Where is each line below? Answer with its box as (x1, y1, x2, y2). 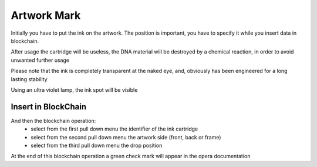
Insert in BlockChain (11, 102, 87, 112)
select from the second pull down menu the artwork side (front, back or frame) (31, 133, 221, 141)
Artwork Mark (11, 9, 81, 22)
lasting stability (11, 75, 48, 82)
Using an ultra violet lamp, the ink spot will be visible (11, 86, 138, 93)
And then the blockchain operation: (11, 117, 96, 124)
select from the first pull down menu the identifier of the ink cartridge (31, 125, 198, 132)
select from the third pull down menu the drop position (31, 142, 163, 149)
